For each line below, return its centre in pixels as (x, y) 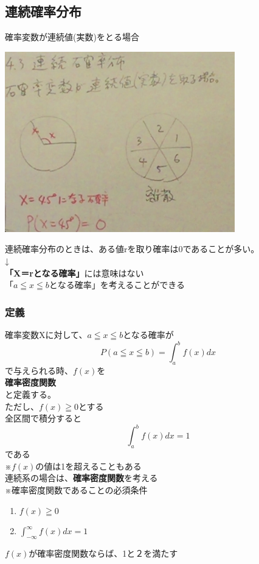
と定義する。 (30, 394)
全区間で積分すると (43, 418)
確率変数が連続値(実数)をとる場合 (72, 37)
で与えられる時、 (39, 370)
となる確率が (148, 334)
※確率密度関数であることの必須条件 (76, 489)
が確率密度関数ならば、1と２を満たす (103, 553)
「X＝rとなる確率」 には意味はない (74, 273)
